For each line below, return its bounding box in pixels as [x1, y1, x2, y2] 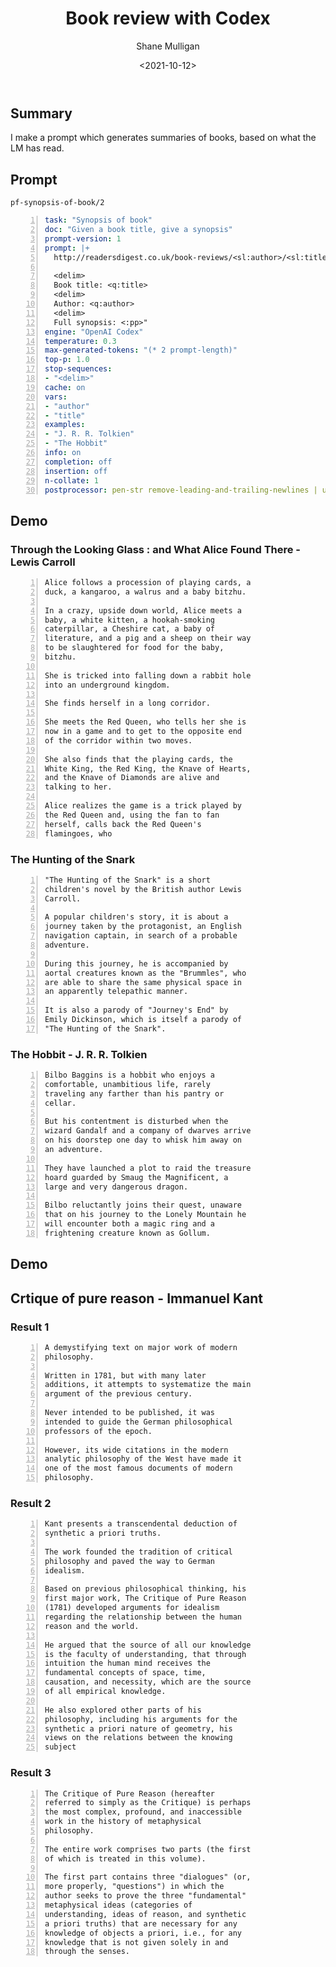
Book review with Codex [65, 7, 271, 30]
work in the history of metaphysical [44, 1817, 202, 1827]
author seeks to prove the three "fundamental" [44, 1891, 247, 1901]
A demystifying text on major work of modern [44, 1342, 238, 1352]
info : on [44, 448, 82, 458]
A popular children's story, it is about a [44, 912, 229, 922]
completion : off [44, 457, 113, 467]
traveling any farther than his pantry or [44, 1088, 225, 1099]
